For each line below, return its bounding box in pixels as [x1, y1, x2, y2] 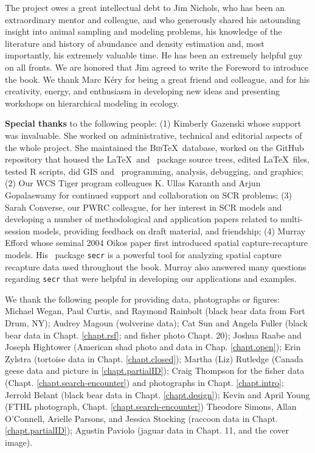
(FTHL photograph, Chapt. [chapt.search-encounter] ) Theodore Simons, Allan [5, 400, 297, 413]
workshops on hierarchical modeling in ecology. [5, 96, 179, 109]
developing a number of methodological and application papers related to [5, 212, 278, 225]
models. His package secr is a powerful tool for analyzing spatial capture [5, 248, 282, 261]
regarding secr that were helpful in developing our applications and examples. [5, 272, 297, 285]
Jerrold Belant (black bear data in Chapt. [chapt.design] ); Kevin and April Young [5, 388, 310, 401]
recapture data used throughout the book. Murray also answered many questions [5, 260, 306, 273]
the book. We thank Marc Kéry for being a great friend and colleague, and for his [5, 72, 310, 85]
